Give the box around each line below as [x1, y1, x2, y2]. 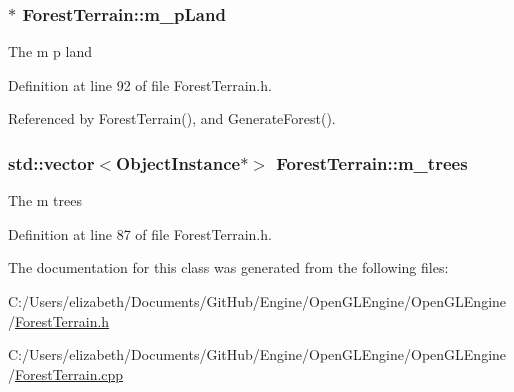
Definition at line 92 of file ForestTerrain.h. [8, 74, 272, 95]
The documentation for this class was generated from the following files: [8, 257, 449, 278]
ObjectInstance [116, 150, 241, 175]
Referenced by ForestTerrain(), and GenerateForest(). [8, 108, 336, 129]
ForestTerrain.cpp [15, 363, 124, 384]
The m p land [8, 41, 92, 62]
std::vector [8, 150, 95, 175]
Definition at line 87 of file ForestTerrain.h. [8, 223, 272, 244]
